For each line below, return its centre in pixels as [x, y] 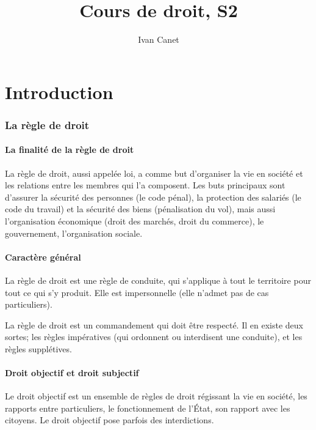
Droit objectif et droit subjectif [72, 373]
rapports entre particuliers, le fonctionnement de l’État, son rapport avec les [148, 408]
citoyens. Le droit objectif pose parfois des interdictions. [110, 420]
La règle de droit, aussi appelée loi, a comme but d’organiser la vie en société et [154, 173]
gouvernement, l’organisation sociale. [74, 233]
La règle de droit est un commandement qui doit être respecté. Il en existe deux [154, 324]
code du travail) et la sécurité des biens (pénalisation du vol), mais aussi [140, 209]
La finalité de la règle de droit [70, 150]
